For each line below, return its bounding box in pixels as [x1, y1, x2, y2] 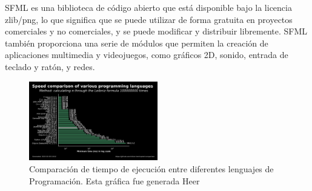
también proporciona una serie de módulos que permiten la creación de [5, 36, 268, 49]
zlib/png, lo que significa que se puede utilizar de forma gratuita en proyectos [5, 13, 293, 25]
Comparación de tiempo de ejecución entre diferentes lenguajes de [29, 163, 274, 175]
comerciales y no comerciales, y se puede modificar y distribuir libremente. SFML [5, 25, 308, 37]
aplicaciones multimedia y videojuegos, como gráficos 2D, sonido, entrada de [5, 48, 288, 61]
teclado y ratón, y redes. [5, 60, 95, 73]
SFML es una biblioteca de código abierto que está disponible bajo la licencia [5, 1, 292, 13]
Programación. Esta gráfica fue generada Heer [29, 174, 200, 187]
